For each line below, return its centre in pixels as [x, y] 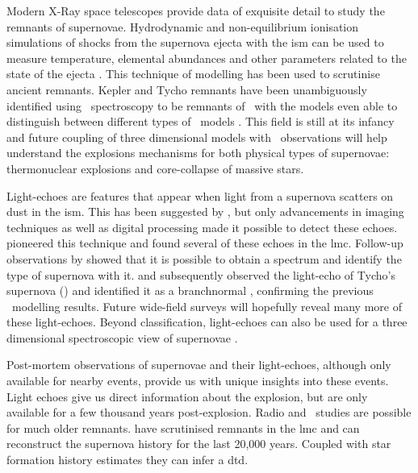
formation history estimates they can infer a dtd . [127, 460]
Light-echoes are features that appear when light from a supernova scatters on [200, 195]
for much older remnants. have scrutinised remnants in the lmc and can [183, 427]
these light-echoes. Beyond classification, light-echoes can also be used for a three [207, 322]
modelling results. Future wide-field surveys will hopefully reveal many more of [207, 306]
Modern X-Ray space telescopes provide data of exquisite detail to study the [196, 10]
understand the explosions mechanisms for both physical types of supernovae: [198, 153]
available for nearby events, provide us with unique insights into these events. [198, 381]
